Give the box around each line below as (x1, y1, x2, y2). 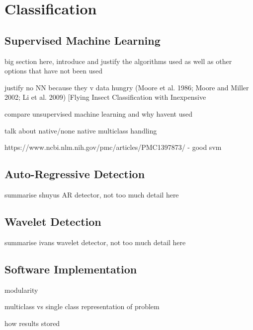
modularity (4, 284, 38, 295)
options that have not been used (4, 66, 102, 76)
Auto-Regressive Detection (4, 166, 145, 182)
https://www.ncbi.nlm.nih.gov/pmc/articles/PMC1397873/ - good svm (4, 142, 222, 152)
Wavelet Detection (4, 213, 101, 229)
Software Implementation (4, 261, 137, 276)
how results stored (4, 318, 60, 328)
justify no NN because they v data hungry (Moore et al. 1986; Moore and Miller (4, 82, 249, 92)
